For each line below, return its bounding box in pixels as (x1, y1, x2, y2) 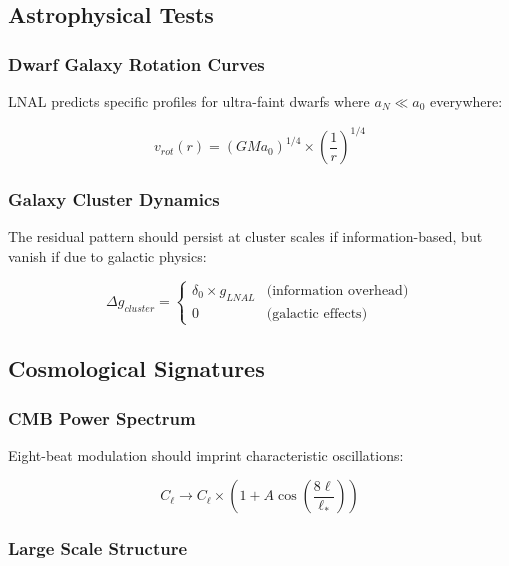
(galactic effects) (266, 306, 368, 321)
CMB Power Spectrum (8, 405, 196, 430)
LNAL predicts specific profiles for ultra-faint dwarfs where (8, 91, 370, 111)
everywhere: (430, 91, 503, 111)
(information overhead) (266, 283, 409, 298)
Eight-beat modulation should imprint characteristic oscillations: (8, 444, 404, 465)
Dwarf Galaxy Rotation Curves (8, 51, 265, 76)
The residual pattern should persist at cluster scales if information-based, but (8, 226, 483, 247)
